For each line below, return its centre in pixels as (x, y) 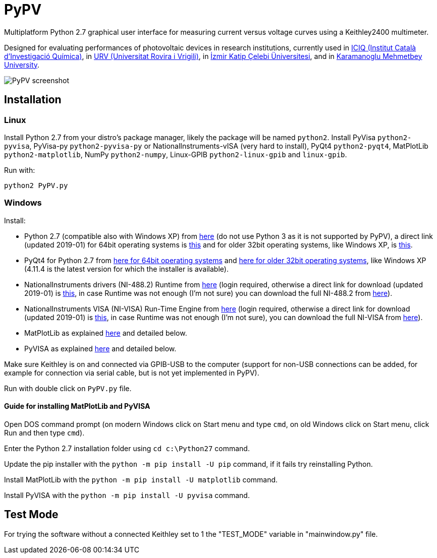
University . (22, 65)
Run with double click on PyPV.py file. (68, 388)
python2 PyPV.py (36, 185)
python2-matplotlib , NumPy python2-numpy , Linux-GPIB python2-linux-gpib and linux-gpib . (176, 154)
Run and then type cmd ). (44, 432)
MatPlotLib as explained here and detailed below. (106, 333)
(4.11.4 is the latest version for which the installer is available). (126, 269)
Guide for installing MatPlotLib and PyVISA (77, 406)
